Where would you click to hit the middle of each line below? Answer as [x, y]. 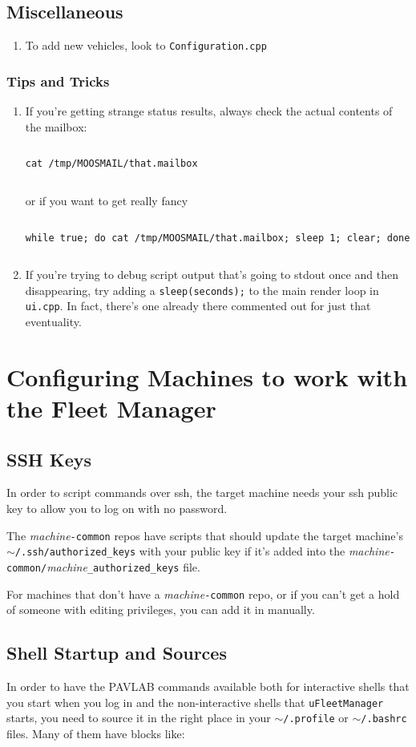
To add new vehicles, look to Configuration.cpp [146, 45]
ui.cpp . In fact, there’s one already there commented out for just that [198, 306]
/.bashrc [384, 719]
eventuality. [53, 322]
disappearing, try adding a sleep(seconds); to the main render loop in [202, 290]
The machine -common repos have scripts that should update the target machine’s [205, 535]
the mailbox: [56, 126]
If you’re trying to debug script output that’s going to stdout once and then [212, 275]
